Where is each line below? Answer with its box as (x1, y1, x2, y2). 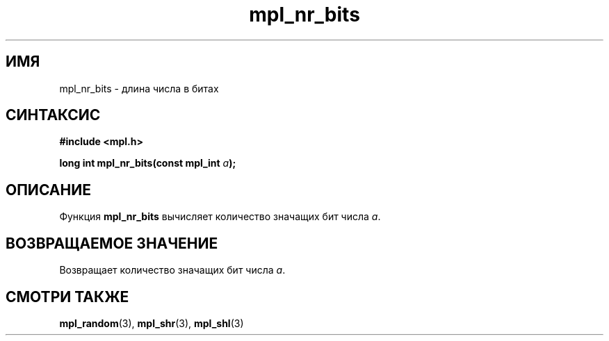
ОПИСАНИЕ (6, 181, 91, 199)
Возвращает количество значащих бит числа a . (59, 264, 286, 276)
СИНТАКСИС (6, 106, 101, 124)
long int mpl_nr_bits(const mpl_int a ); (59, 157, 236, 169)
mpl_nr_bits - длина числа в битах (59, 82, 219, 94)
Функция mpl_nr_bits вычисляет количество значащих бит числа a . (59, 210, 381, 223)
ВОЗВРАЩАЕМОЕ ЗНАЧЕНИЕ (6, 234, 218, 252)
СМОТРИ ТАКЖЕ (6, 288, 129, 306)
